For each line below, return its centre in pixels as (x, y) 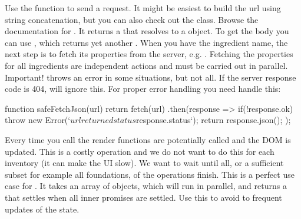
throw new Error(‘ (38, 120)
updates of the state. (42, 209)
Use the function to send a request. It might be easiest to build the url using (143, 8)
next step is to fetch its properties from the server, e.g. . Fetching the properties (149, 54)
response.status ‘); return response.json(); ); (213, 120)
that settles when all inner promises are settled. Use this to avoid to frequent (143, 197)
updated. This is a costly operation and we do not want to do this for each (140, 151)
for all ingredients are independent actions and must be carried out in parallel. (146, 65)
